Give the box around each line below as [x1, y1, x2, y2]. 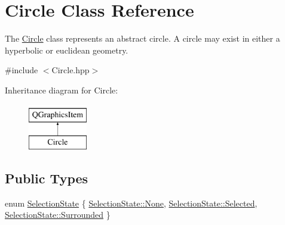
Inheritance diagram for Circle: [5, 83, 118, 96]
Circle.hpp [51, 64, 90, 76]
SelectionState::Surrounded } [5, 208, 111, 221]
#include [5, 64, 38, 76]
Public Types [5, 169, 88, 187]
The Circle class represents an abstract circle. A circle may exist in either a [5, 32, 280, 45]
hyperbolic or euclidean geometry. [5, 43, 128, 56]
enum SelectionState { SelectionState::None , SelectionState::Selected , [5, 196, 258, 209]
